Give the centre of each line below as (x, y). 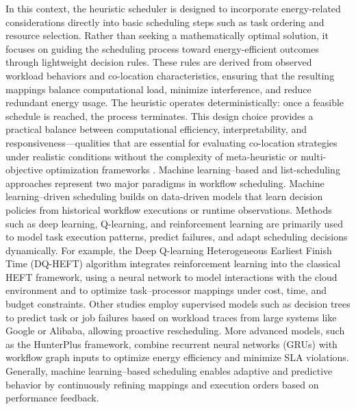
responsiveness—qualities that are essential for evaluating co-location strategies (171, 142)
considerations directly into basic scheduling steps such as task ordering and (165, 22)
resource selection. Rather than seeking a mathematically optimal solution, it (167, 35)
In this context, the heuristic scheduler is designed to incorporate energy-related (173, 8)
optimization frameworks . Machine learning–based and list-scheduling (193, 170)
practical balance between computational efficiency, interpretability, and (156, 129)
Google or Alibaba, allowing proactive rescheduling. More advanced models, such (175, 331)
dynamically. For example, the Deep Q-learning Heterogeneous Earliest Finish (169, 250)
